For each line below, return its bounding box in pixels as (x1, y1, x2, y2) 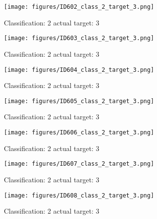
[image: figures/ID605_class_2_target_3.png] (4, 97, 154, 105)
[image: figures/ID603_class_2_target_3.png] (4, 35, 154, 42)
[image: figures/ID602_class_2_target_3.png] (4, 3, 154, 10)
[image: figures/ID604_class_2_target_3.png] (4, 66, 154, 73)
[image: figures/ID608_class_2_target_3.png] (4, 192, 154, 199)
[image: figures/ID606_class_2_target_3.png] (4, 129, 154, 136)
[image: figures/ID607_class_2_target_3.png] (4, 160, 154, 168)
